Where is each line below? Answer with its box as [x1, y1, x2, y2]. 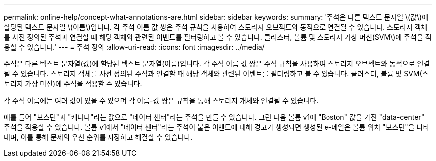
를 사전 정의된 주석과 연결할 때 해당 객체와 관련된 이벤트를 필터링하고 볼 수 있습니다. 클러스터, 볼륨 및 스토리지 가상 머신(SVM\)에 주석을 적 [4, 33, 432, 41]
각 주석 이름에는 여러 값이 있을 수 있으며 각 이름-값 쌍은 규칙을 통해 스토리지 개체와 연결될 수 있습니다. [4, 96, 319, 105]
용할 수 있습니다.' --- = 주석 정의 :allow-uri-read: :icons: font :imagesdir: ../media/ [4, 43, 265, 51]
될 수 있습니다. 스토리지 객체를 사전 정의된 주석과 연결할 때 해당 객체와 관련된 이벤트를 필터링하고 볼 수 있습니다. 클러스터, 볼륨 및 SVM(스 [4, 69, 429, 78]
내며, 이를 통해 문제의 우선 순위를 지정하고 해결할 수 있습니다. [4, 133, 193, 141]
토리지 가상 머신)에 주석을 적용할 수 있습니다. [4, 79, 142, 88]
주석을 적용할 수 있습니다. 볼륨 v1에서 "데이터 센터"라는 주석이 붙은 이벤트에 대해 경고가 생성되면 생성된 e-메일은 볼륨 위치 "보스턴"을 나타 [4, 123, 430, 131]
